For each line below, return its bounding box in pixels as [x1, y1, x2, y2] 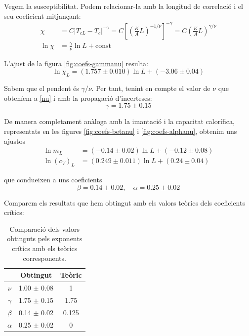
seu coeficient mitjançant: [4, 10, 81, 21]
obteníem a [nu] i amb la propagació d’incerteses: [4, 92, 152, 103]
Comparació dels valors [9, 223, 80, 234]
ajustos [4, 135, 25, 146]
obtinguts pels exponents [7, 233, 83, 244]
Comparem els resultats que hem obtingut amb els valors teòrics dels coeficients [4, 197, 245, 208]
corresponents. [23, 252, 66, 263]
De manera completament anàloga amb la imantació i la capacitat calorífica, [4, 116, 235, 126]
